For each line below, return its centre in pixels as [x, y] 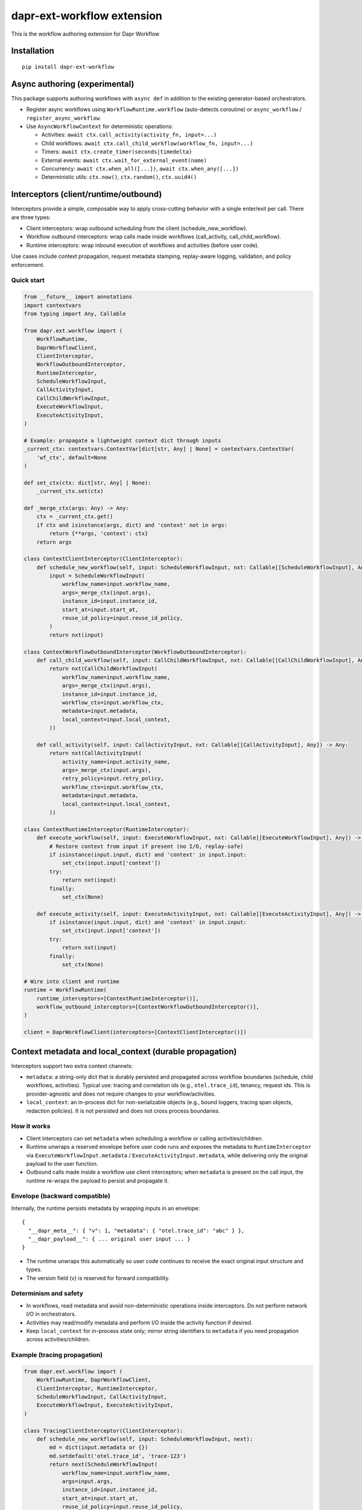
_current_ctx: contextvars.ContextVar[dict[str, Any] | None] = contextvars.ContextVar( [159, 449]
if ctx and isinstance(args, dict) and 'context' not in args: [132, 525]
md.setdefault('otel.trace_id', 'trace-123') [118, 1456]
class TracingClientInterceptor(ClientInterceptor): [103, 1431]
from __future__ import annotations [78, 297]
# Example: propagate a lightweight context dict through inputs [122, 440]
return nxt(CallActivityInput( [95, 753]
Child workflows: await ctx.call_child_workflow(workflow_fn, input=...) [147, 143]
